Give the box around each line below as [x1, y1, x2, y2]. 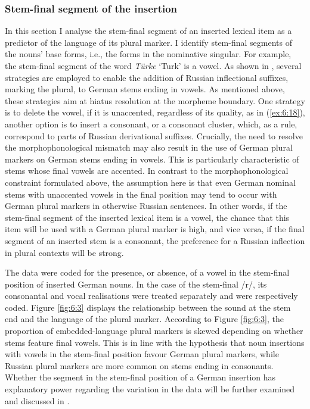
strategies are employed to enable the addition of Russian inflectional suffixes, [5, 71, 289, 83]
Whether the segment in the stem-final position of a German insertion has [5, 371, 276, 383]
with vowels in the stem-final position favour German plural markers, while [5, 348, 279, 360]
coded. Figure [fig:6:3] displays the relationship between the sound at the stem [5, 301, 291, 313]
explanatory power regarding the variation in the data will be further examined [5, 383, 295, 395]
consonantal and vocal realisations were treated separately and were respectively [5, 289, 298, 302]
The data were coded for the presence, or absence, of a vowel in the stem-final [5, 266, 290, 279]
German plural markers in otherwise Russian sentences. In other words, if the [5, 199, 287, 212]
